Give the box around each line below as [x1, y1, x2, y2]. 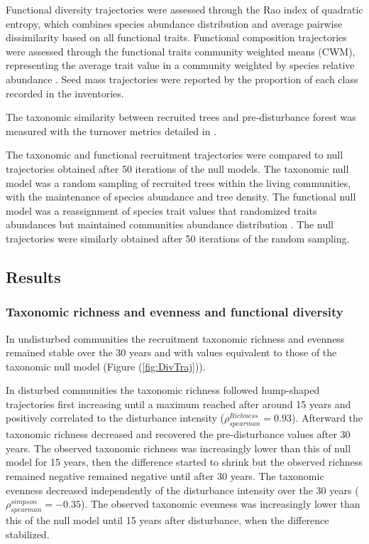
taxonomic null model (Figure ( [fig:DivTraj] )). [6, 358, 206, 373]
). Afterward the [292, 410, 363, 425]
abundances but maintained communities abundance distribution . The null [6, 217, 334, 232]
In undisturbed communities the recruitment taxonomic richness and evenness [6, 331, 345, 346]
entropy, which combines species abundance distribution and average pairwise [6, 16, 343, 31]
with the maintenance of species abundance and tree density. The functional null [6, 189, 356, 204]
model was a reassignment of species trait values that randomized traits [6, 203, 317, 218]
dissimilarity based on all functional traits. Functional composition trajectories [6, 30, 347, 45]
